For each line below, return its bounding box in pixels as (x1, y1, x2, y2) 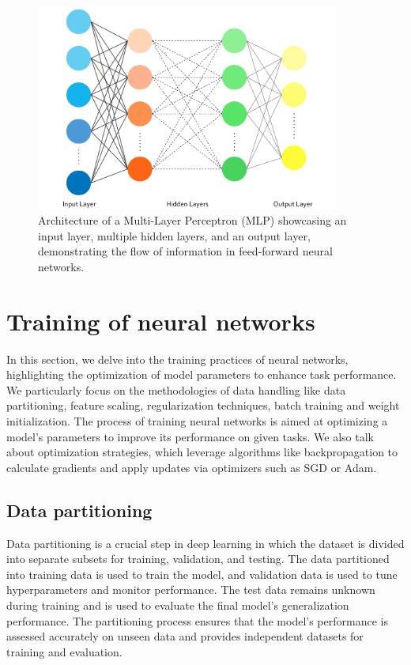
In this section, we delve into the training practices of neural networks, (6, 350, 349, 367)
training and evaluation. (6, 643, 123, 659)
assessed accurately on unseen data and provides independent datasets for (6, 628, 364, 644)
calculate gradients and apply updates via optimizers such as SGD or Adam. (6, 459, 377, 475)
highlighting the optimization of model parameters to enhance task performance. (6, 366, 397, 383)
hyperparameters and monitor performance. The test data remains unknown (6, 581, 375, 598)
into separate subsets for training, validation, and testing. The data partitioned (6, 550, 390, 567)
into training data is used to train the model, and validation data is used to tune (6, 565, 398, 582)
